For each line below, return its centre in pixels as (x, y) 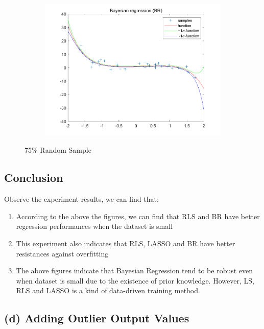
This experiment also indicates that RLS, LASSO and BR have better (126, 243)
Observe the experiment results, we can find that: (81, 199)
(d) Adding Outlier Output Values (97, 318)
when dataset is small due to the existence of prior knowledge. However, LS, (135, 280)
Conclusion (34, 178)
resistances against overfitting (62, 253)
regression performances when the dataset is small (94, 226)
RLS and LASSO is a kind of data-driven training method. (108, 290)
